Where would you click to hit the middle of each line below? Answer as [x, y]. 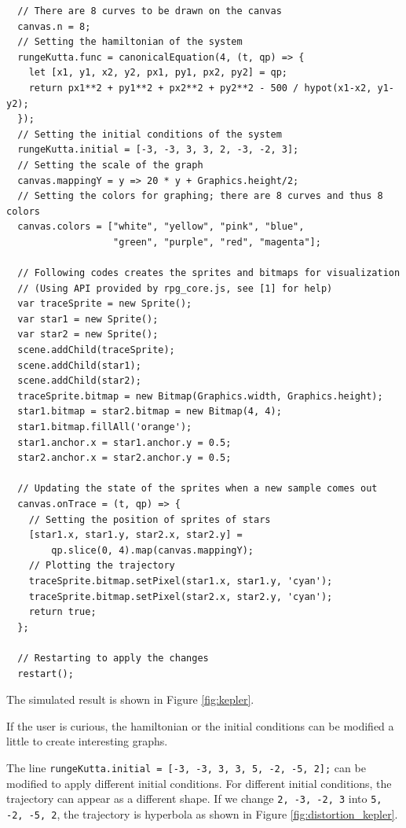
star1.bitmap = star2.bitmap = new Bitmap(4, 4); [150, 412]
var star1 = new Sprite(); [88, 319]
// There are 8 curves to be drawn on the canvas [150, 11]
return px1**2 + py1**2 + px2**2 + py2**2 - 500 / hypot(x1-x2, [200, 88]
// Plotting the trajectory [102, 566]
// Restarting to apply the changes [113, 658]
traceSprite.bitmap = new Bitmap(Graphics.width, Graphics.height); [200, 396]
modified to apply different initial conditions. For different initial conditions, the [199, 783]
